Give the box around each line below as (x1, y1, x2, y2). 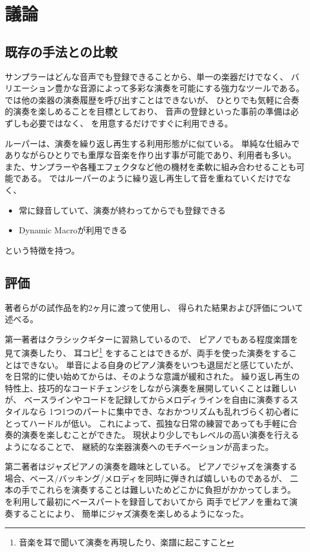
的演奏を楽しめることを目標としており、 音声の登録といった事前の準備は (5, 105, 291, 118)
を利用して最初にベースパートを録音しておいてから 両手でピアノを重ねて (5, 495, 290, 508)
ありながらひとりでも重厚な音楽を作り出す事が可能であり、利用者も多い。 (5, 149, 296, 161)
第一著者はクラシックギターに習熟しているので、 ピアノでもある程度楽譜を (5, 332, 299, 345)
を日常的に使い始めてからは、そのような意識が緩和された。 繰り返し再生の (5, 370, 300, 383)
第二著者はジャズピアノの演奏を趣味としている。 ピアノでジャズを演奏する (5, 460, 297, 473)
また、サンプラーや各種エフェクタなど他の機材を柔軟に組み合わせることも (5, 160, 297, 172)
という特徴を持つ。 (5, 243, 80, 256)
